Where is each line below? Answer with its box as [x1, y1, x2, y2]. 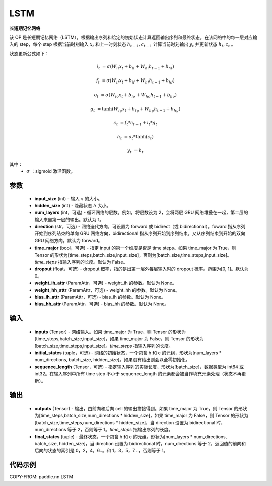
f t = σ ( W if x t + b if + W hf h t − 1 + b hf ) [96, 78, 175, 85]
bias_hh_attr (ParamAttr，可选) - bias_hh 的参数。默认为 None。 [34, 301, 169, 307]
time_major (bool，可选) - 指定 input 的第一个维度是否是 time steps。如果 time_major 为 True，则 [34, 245, 237, 251]
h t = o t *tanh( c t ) [117, 134, 154, 141]
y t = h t [127, 148, 144, 154]
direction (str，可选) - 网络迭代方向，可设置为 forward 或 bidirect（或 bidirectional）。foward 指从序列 [34, 224, 246, 230]
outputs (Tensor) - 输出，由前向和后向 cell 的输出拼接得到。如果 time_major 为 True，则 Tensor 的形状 [34, 405, 248, 411]
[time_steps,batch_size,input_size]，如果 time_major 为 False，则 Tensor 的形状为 [34, 336, 204, 342]
